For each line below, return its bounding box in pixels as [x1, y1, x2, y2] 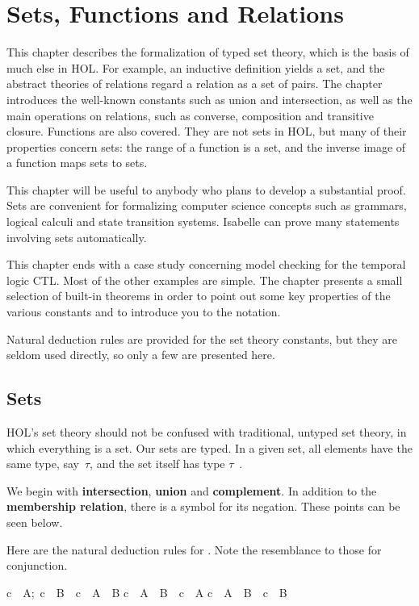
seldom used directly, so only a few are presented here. [6, 346, 275, 363]
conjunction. [6, 557, 68, 574]
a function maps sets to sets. [6, 154, 148, 171]
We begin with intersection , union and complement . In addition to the [6, 482, 377, 499]
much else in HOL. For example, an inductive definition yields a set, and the [6, 59, 385, 76]
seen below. [6, 513, 63, 530]
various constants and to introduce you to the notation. [6, 303, 281, 320]
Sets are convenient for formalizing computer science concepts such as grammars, [6, 197, 407, 214]
